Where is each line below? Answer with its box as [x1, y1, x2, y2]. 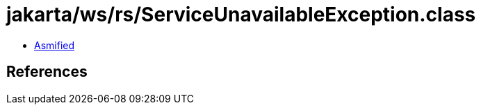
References [6, 63, 88, 81]
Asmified [34, 39, 75, 51]
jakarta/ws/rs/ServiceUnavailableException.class [6, 3, 476, 26]
